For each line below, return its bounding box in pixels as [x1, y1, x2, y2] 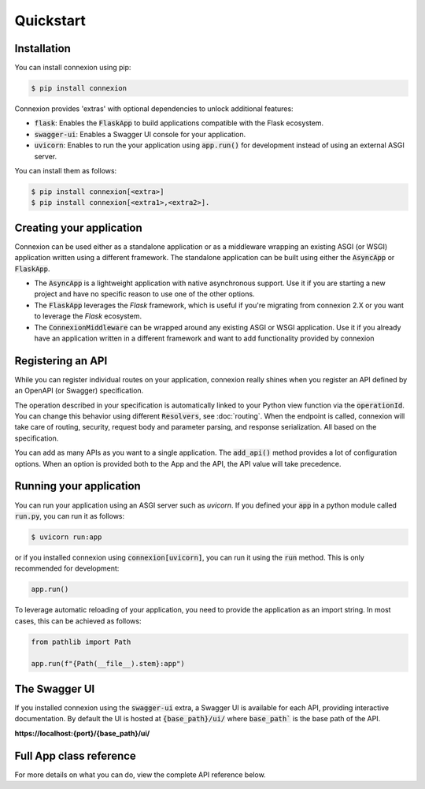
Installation [14, 42, 71, 55]
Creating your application [14, 221, 143, 234]
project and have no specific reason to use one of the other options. [34, 289, 255, 299]
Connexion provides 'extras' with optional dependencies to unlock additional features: [14, 104, 294, 114]
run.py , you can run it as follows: [14, 511, 125, 520]
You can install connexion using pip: [14, 63, 131, 73]
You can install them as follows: [14, 166, 117, 175]
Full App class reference [14, 749, 137, 762]
